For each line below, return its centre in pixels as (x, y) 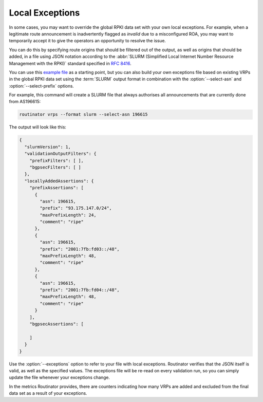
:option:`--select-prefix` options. (41, 86)
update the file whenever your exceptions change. (59, 378)
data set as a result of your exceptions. (48, 393)
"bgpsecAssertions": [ (56, 324)
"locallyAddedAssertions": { (59, 181)
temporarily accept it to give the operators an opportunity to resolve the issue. (87, 41)
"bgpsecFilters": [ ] (55, 167)
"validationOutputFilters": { (61, 154)
